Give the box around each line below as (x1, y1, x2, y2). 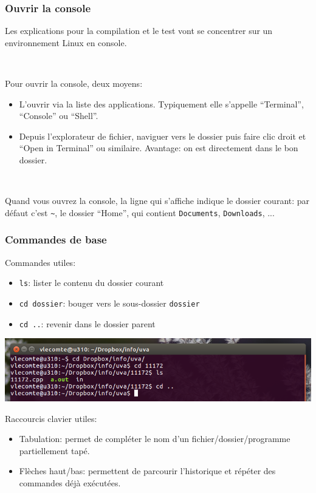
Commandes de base (5, 232, 107, 247)
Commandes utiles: (5, 256, 76, 268)
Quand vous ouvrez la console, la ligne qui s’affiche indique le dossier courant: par (5, 194, 310, 207)
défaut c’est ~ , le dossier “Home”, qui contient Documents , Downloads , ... (5, 206, 275, 219)
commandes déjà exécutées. (19, 476, 121, 489)
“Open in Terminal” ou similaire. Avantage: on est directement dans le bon (19, 141, 298, 154)
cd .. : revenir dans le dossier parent (19, 317, 156, 330)
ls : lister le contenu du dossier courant (19, 276, 164, 289)
